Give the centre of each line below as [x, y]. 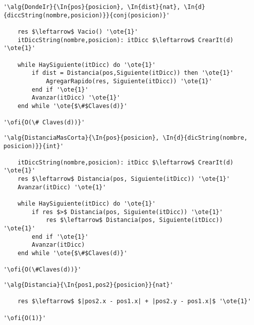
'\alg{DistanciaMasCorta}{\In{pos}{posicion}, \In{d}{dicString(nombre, [126, 137]
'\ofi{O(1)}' [25, 318]
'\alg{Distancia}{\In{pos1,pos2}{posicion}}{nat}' [88, 285]
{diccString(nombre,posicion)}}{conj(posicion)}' [87, 15]
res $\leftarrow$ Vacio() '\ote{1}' [78, 31]
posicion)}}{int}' [34, 146]
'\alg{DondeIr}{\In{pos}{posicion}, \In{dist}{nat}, [92, 7]
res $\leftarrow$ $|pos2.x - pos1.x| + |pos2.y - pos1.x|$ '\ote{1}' [134, 301]
